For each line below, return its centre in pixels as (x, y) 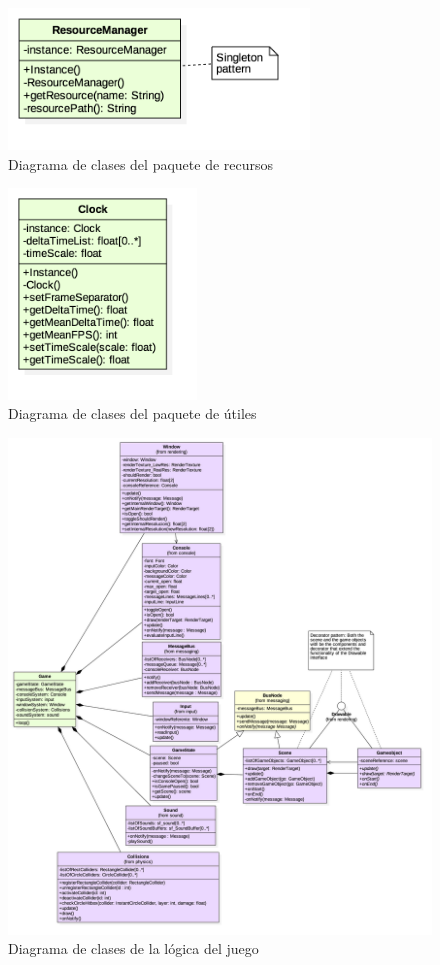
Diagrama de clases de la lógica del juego (133, 948)
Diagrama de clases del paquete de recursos (141, 163)
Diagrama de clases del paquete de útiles (132, 413)
